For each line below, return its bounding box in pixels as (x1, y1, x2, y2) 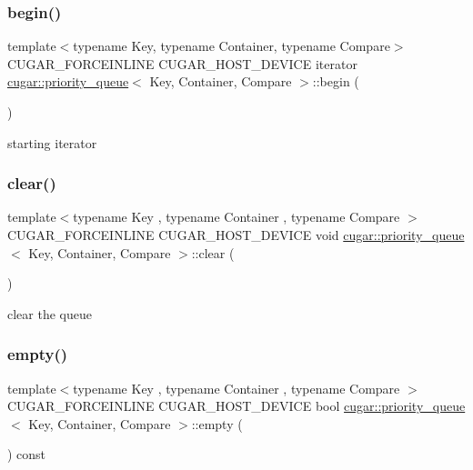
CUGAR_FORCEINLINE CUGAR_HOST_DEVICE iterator (7, 54, 357, 73)
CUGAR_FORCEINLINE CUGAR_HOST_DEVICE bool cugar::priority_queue (7, 396, 466, 415)
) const (7, 445, 46, 464)
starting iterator (7, 133, 97, 152)
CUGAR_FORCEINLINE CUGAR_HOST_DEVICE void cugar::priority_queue (7, 225, 465, 244)
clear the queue (7, 304, 92, 323)
